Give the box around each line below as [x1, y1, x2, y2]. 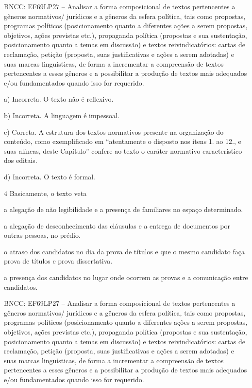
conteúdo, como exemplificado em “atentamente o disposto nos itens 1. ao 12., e [4, 136, 241, 146]
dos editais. [4, 155, 37, 165]
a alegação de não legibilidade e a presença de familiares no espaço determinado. [4, 204, 243, 214]
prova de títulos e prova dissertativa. [4, 256, 113, 266]
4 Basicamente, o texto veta [4, 188, 87, 198]
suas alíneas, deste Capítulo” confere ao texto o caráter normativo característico [4, 145, 242, 156]
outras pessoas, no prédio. [4, 230, 81, 240]
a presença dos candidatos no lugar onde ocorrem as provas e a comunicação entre [4, 272, 248, 282]
